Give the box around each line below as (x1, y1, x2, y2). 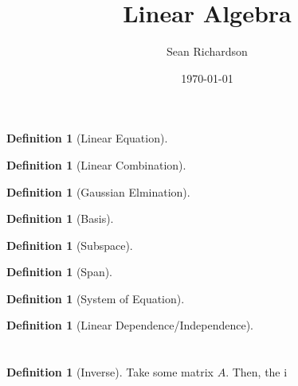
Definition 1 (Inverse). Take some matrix (6, 364, 214, 380)
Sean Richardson (167, 43, 248, 60)
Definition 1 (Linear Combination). (6, 156, 186, 173)
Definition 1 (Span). (6, 263, 113, 280)
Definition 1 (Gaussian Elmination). (6, 183, 190, 200)
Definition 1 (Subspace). (6, 236, 133, 253)
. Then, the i (225, 364, 288, 380)
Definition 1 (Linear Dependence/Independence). (6, 317, 253, 333)
